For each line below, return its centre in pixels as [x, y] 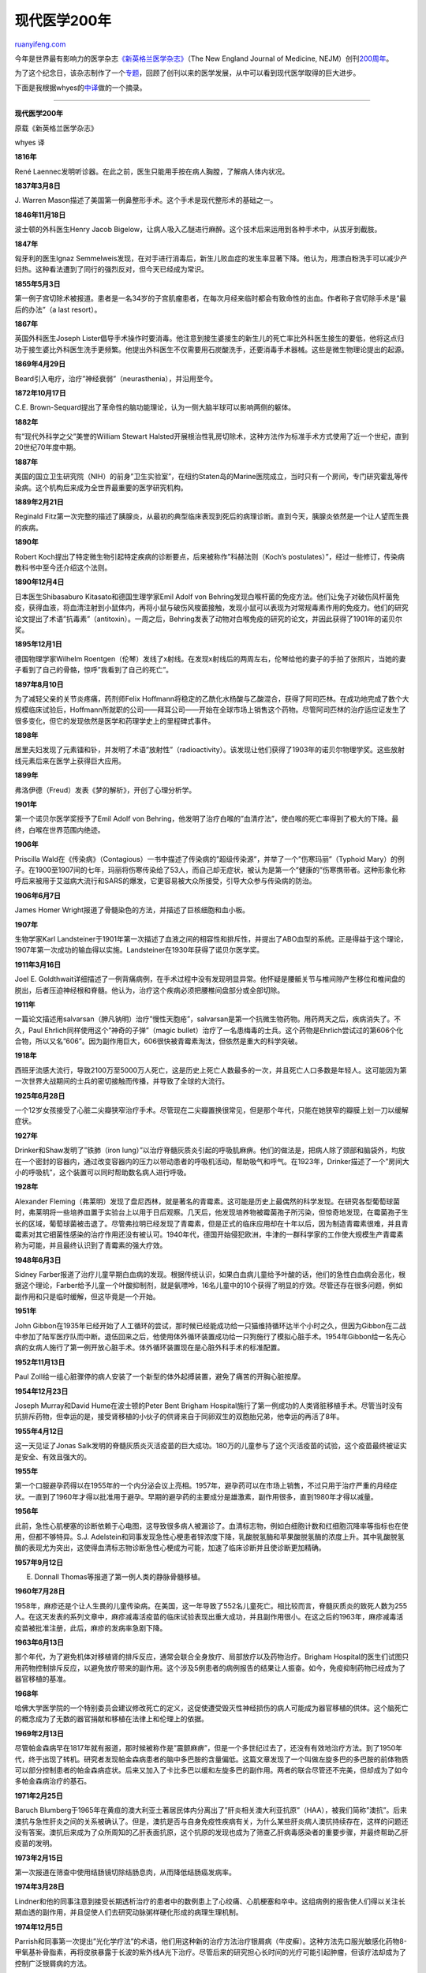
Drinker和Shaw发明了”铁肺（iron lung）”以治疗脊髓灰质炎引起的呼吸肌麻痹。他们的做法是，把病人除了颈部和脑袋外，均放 [210, 1150]
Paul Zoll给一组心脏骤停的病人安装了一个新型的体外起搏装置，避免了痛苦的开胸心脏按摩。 [160, 1376]
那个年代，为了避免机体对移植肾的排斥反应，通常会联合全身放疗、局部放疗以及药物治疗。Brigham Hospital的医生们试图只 [212, 1657]
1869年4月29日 [40, 364]
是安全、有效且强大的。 [52, 1457]
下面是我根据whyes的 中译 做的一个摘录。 [80, 88]
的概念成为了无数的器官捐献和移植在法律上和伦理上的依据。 [111, 1719]
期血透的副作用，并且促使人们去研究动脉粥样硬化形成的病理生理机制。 [129, 1912]
